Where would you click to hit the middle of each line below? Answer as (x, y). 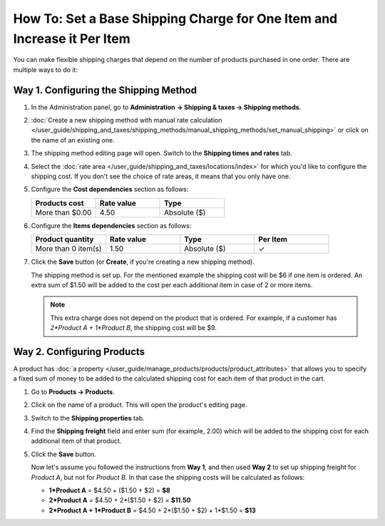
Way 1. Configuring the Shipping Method (105, 90)
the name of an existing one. (73, 140)
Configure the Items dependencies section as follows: (111, 225)
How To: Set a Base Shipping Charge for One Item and (175, 19)
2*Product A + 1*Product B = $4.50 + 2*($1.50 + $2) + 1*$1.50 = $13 (152, 510)
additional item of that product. (76, 441)
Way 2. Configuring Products (79, 352)
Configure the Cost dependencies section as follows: (110, 190)
